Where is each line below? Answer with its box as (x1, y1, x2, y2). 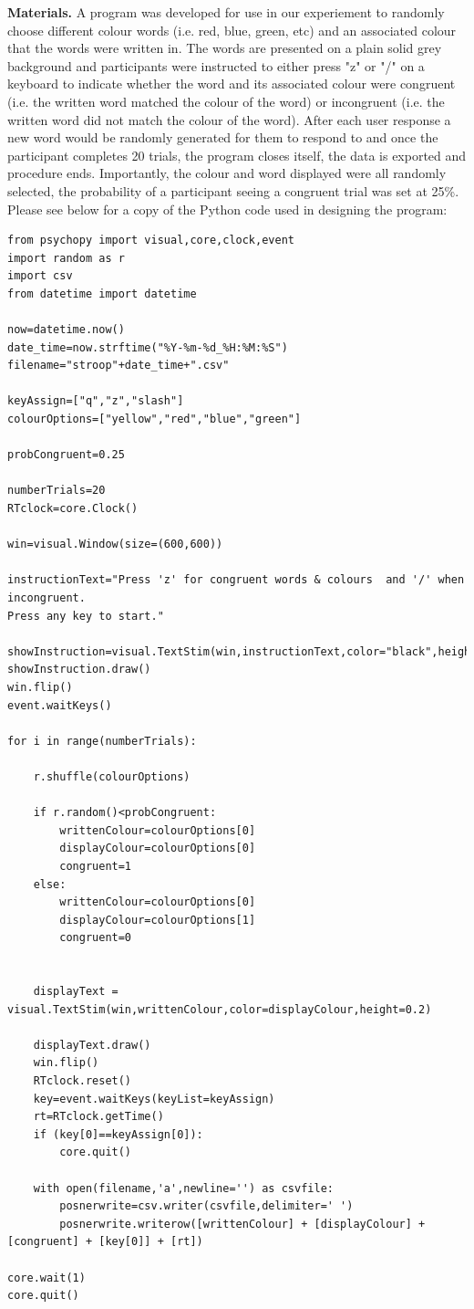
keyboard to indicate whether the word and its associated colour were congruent (7, 74, 456, 93)
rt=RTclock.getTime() (33, 1110, 164, 1124)
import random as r (7, 251, 125, 265)
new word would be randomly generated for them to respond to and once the (7, 128, 438, 147)
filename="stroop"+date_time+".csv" (7, 359, 230, 372)
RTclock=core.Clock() (7, 502, 139, 516)
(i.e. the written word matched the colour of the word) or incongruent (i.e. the (7, 91, 445, 110)
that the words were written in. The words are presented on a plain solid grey (7, 38, 442, 58)
